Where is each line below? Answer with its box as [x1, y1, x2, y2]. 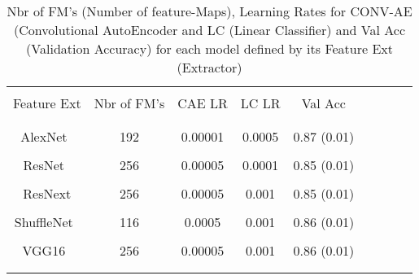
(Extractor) [177, 58, 242, 77]
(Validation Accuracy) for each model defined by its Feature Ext [26, 39, 394, 58]
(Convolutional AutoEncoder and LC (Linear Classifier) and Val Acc [14, 20, 406, 39]
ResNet [23, 155, 65, 174]
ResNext [23, 184, 72, 203]
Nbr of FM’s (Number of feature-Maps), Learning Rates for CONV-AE [7, 2, 412, 20]
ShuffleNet [14, 212, 73, 231]
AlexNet [20, 127, 68, 146]
